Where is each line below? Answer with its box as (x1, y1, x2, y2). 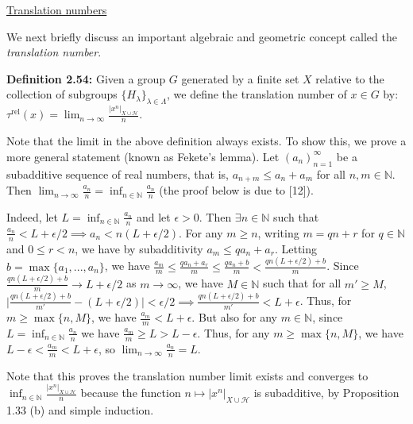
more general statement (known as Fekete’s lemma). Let (6, 148, 280, 164)
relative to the (315, 70, 384, 87)
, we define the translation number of (167, 86, 347, 102)
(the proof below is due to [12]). (159, 182, 314, 199)
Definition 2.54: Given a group (6, 70, 166, 87)
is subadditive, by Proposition (253, 384, 399, 401)
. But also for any (191, 309, 277, 326)
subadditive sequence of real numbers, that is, (6, 165, 229, 182)
